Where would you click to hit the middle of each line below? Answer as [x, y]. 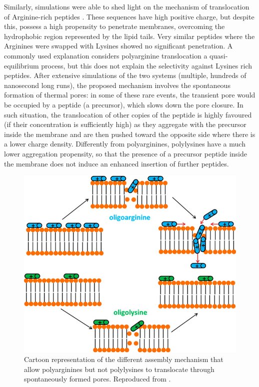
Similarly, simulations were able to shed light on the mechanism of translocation [127, 6]
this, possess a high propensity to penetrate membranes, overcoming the [114, 26]
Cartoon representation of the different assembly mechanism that [124, 359]
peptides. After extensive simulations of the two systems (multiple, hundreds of [125, 75]
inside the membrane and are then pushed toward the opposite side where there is [130, 134]
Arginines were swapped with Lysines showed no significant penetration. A [118, 46]
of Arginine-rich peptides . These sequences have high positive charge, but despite [129, 16]
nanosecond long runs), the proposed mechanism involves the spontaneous [117, 85]
